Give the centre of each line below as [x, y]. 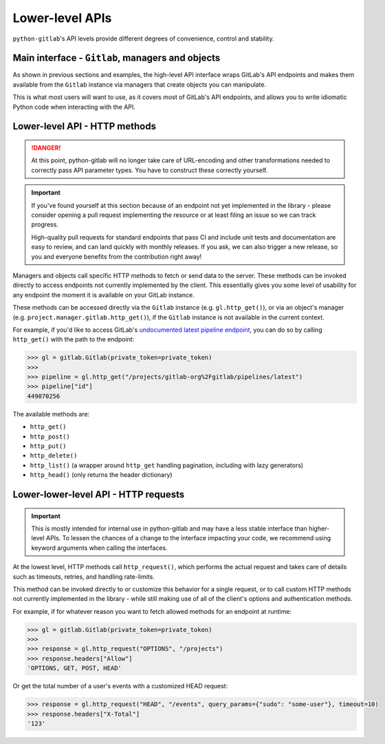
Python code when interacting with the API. [74, 107]
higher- [319, 528]
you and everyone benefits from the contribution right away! [117, 256]
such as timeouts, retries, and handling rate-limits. [84, 576]
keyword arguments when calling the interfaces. [99, 548]
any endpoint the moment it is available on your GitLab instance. [104, 295]
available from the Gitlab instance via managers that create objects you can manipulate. [140, 84]
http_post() [50, 436]
